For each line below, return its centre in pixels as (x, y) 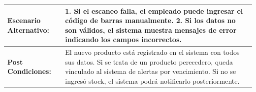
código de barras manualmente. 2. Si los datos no (150, 20)
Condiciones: (29, 71)
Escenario (24, 20)
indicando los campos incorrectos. (123, 39)
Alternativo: (28, 30)
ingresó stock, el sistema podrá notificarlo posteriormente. (152, 80)
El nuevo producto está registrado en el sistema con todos (152, 52)
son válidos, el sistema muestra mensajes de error (151, 30)
